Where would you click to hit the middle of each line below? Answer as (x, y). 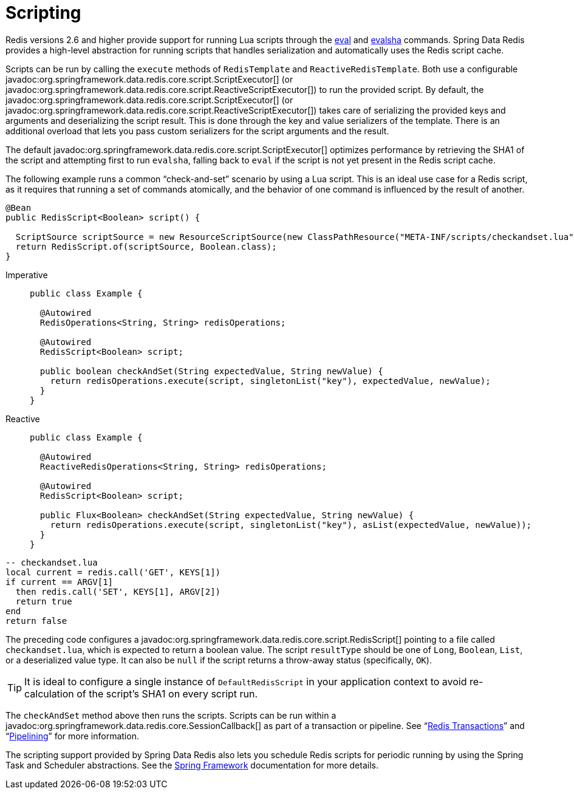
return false (36, 621)
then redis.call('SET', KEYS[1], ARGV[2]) (118, 591)
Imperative (27, 275)
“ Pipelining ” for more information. (72, 736)
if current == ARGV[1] (60, 582)
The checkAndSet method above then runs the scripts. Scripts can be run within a (171, 715)
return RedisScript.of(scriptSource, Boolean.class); (146, 246)
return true (44, 601)
